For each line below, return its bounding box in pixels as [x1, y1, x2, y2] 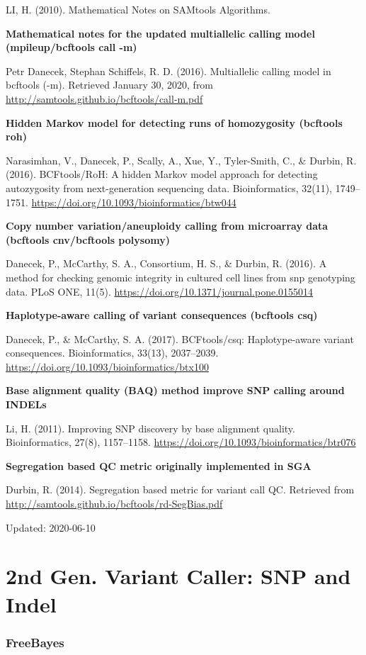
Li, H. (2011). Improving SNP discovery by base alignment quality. [6, 420, 295, 435]
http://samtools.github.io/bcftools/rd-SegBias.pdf [6, 496, 223, 511]
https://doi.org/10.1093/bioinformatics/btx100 [6, 359, 209, 374]
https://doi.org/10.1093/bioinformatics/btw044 [31, 194, 236, 209]
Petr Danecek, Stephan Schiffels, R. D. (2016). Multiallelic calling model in [6, 63, 331, 78]
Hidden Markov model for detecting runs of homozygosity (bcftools [6, 115, 343, 130]
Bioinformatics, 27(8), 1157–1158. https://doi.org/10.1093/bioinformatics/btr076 [6, 435, 356, 449]
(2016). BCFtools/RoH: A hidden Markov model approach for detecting [6, 167, 318, 181]
